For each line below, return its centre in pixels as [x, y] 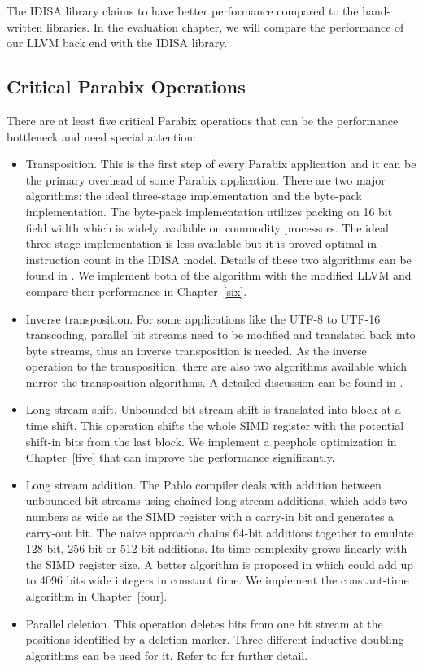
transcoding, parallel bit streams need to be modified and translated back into [220, 334]
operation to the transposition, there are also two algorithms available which [216, 366]
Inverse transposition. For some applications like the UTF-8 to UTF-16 [203, 318]
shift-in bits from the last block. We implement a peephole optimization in [211, 441]
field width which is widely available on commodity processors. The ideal [207, 227]
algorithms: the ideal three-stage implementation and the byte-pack [194, 195]
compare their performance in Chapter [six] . [136, 291]
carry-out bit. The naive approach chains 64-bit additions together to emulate [220, 532]
